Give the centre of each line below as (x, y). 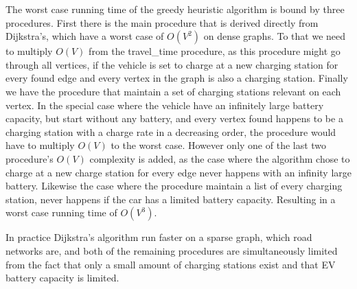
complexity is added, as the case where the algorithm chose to (220, 158)
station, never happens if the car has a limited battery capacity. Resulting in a (171, 199)
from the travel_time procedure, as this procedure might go (215, 51)
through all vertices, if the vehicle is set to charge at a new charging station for (172, 64)
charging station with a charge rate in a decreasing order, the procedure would (171, 131)
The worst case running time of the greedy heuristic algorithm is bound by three (175, 9)
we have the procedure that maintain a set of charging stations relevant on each (173, 91)
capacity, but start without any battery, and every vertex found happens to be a (174, 118)
